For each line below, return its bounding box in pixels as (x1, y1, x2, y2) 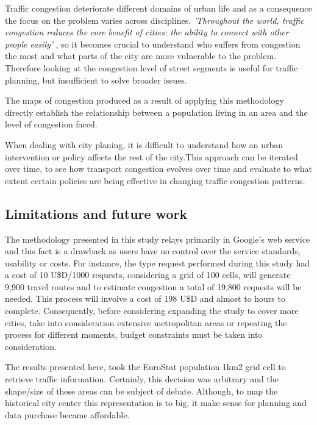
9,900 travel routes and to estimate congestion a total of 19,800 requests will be (5, 280, 302, 293)
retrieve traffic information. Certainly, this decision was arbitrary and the (5, 373, 279, 385)
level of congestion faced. (5, 118, 98, 130)
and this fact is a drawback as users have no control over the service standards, (5, 245, 301, 257)
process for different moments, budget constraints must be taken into (5, 328, 263, 341)
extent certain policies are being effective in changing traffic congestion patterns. (5, 174, 305, 187)
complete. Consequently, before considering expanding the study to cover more (5, 304, 299, 317)
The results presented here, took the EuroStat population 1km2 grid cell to (5, 360, 286, 373)
